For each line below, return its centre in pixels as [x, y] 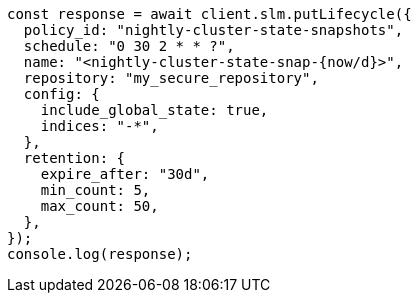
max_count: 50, [99, 206]
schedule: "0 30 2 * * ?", [129, 46]
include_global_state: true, [154, 110]
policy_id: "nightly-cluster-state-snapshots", [213, 30]
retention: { [74, 158]
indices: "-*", [99, 126]
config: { [61, 94]
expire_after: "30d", [125, 174]
